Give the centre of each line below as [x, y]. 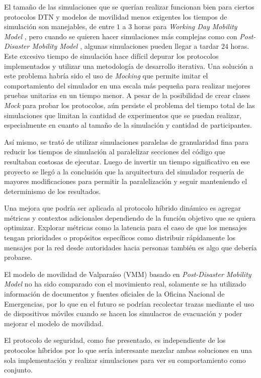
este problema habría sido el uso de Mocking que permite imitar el [106, 76]
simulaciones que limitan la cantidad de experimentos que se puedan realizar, [123, 115]
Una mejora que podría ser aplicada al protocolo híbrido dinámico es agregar [123, 208]
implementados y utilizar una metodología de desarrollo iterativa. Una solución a [129, 66]
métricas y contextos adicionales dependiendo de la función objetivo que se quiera [130, 217]
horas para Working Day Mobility [186, 26]
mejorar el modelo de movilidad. [54, 323]
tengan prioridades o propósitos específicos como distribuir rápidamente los [120, 238]
